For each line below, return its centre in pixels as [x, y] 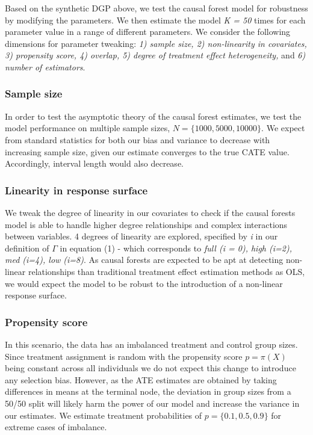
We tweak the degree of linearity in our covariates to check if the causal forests [150, 212]
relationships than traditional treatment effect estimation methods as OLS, [166, 271]
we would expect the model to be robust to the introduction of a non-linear [144, 283]
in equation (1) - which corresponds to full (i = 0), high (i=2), [176, 248]
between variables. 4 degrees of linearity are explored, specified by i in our [141, 236]
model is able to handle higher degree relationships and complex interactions [146, 224]
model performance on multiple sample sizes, [88, 128]
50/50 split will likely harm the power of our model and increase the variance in [152, 403]
